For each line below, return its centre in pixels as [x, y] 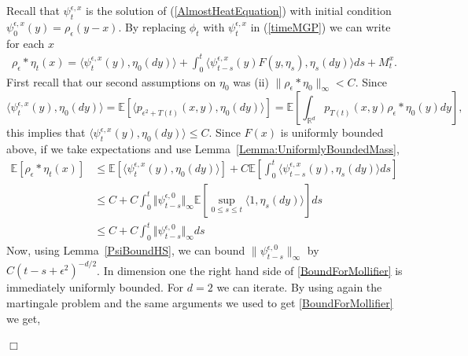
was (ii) [251, 81]
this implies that [46, 132]
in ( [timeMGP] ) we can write [321, 26]
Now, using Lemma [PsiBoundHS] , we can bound [126, 250]
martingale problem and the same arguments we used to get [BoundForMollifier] [200, 302]
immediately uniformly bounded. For [95, 287]
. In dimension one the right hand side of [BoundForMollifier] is [250, 270]
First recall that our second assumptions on [111, 81]
